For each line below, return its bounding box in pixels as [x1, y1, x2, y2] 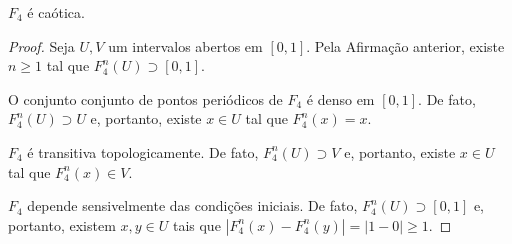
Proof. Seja [8, 35, 75, 56]
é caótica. [27, 2, 85, 22]
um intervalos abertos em [108, 35, 263, 56]
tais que [172, 214, 221, 235]
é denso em [306, 88, 375, 109]
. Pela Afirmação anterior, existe [306, 35, 505, 56]
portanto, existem [8, 214, 116, 235]
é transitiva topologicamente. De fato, [27, 141, 259, 162]
